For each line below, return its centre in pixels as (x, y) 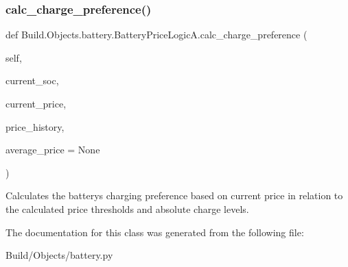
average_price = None (53, 150)
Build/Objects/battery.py (59, 255)
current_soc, (32, 80)
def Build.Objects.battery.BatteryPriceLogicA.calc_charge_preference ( (156, 35)
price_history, (35, 126)
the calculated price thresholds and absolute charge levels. (127, 208)
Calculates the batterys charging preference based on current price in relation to (174, 195)
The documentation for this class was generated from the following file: (155, 232)
